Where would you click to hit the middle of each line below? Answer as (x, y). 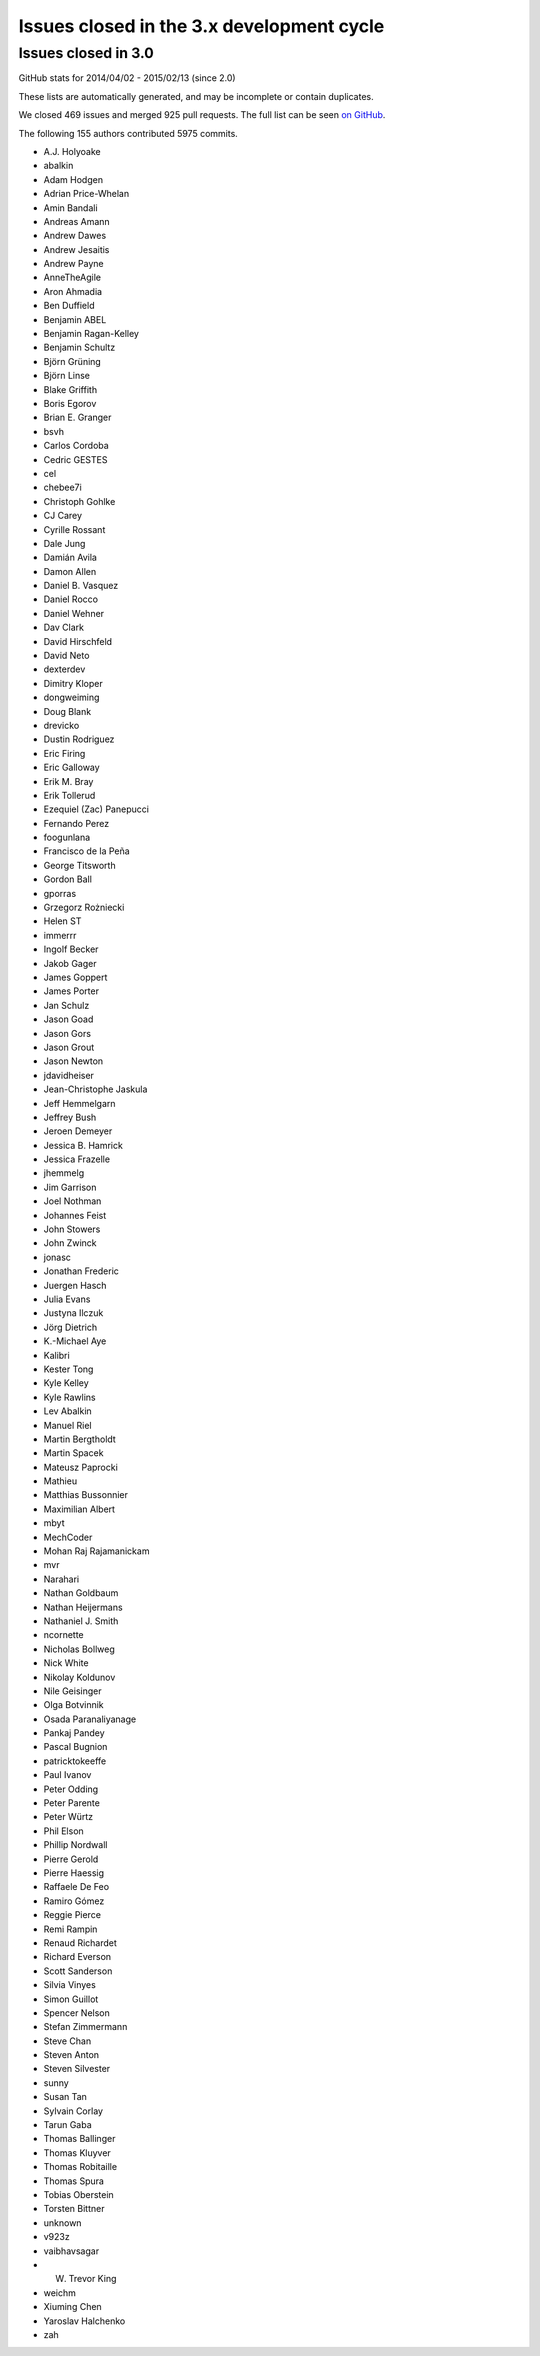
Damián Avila (70, 557)
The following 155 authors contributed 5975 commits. (128, 133)
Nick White (66, 1663)
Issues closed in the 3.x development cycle (201, 26)
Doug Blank (67, 711)
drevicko (61, 725)
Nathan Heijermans (83, 1607)
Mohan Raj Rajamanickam (96, 1551)
